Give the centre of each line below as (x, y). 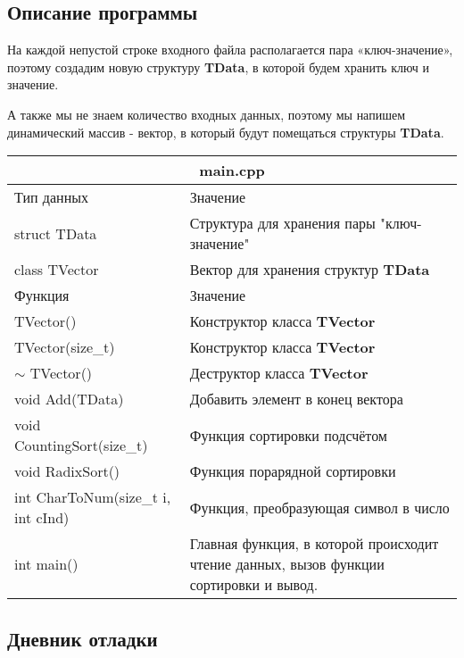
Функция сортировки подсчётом (288, 435)
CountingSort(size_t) (81, 446)
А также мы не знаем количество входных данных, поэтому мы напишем (206, 114)
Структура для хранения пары (282, 223)
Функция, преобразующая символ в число (319, 507)
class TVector (57, 270)
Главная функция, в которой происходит (314, 544)
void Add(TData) (69, 399)
